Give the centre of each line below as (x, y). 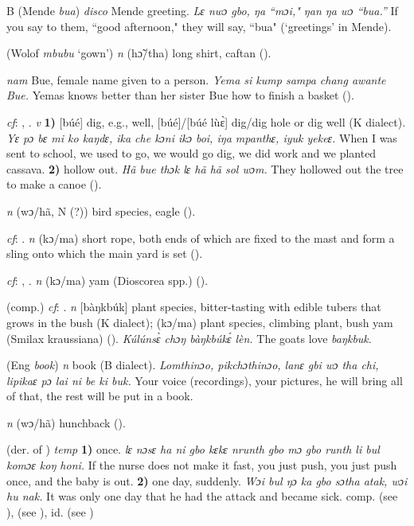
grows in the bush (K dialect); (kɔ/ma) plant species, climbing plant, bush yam (200, 322)
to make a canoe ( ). (54, 184)
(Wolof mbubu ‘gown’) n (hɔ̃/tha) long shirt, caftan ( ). (139, 53)
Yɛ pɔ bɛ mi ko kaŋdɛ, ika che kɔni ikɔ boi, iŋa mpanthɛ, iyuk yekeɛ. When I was (202, 137)
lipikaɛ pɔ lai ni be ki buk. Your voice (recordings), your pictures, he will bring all (205, 380)
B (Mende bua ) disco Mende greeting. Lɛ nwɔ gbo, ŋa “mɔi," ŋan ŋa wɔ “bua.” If (202, 10)
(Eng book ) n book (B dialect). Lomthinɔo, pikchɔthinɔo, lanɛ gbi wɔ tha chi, (193, 365)
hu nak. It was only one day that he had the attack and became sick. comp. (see (202, 496)
